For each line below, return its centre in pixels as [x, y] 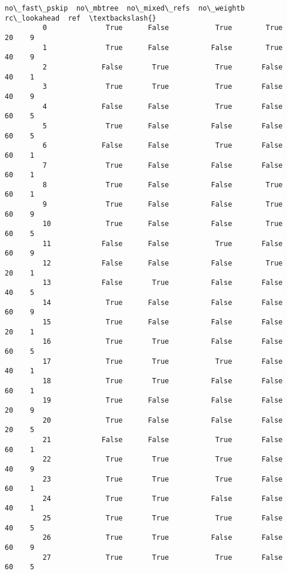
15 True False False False [163, 322]
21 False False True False [163, 439]
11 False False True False [163, 243]
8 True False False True [163, 185]
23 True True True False [163, 479]
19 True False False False [163, 401]
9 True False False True [163, 205]
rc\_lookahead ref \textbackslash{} [81, 18]
